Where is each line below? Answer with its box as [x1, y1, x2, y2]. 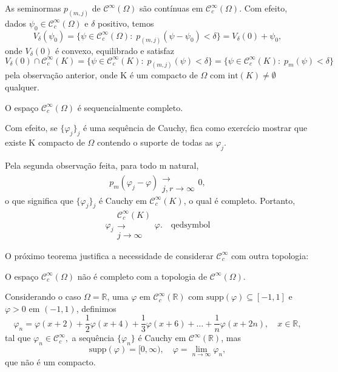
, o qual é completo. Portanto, [183, 194, 296, 206]
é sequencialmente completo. [77, 101, 183, 113]
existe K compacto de [5, 136, 85, 149]
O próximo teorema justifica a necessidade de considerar [5, 249, 214, 262]
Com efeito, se [5, 121, 58, 134]
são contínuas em [140, 2, 203, 14]
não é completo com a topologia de [77, 269, 208, 282]
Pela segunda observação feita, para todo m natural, [5, 158, 199, 171]
